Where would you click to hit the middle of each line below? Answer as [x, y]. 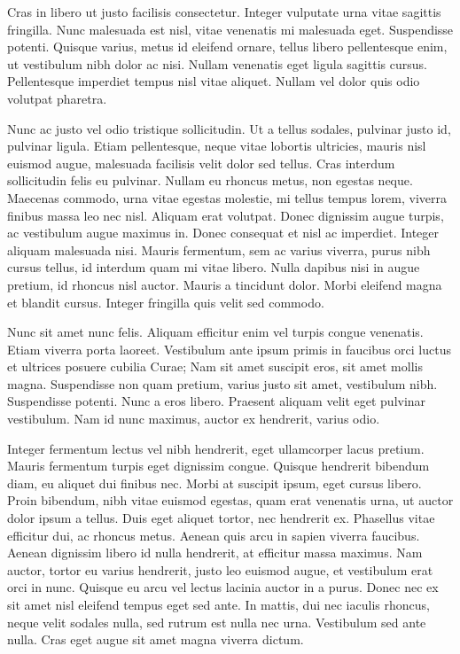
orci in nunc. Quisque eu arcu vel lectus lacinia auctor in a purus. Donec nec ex [223, 587]
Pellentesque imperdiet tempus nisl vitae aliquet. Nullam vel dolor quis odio [214, 81]
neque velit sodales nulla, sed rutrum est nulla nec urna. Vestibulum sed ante [217, 622]
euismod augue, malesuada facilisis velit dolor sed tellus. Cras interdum [201, 163]
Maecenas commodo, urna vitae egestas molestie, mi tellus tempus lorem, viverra [227, 197]
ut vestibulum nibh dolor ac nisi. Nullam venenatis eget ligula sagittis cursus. [217, 63]
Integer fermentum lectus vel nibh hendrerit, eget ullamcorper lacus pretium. [216, 448]
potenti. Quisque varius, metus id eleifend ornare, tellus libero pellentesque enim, [227, 47]
